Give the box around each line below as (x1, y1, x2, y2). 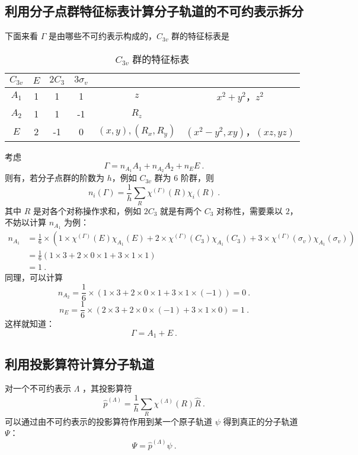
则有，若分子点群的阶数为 (5, 171, 104, 184)
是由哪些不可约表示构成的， (48, 30, 156, 42)
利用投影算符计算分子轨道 (5, 354, 154, 373)
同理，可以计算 (5, 271, 63, 284)
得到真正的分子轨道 (223, 415, 298, 427)
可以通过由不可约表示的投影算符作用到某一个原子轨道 (5, 415, 212, 427)
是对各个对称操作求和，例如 (33, 204, 141, 217)
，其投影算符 (82, 382, 133, 394)
